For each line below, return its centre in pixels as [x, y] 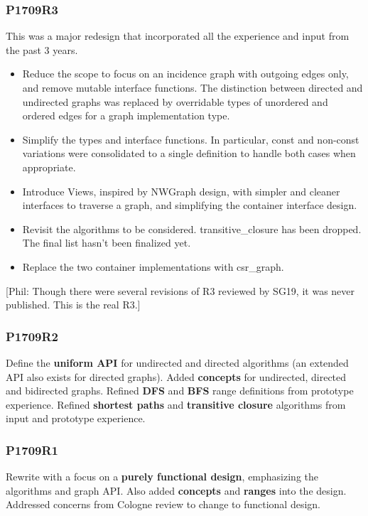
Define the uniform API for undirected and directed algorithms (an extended [177, 362]
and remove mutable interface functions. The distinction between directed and [193, 87]
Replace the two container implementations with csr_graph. [153, 266]
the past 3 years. [42, 49]
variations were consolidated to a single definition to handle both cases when [189, 153]
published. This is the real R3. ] [73, 305]
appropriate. [49, 167]
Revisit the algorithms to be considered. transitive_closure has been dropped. [192, 229]
